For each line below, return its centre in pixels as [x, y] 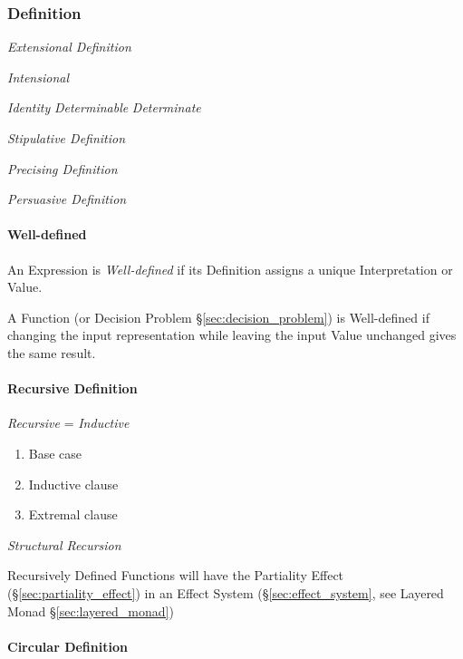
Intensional [39, 77]
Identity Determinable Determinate [104, 107]
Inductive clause [73, 484]
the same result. [52, 352]
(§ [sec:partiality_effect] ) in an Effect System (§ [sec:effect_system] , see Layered [226, 592]
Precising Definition [63, 168]
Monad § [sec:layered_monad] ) [91, 611]
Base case [55, 453]
